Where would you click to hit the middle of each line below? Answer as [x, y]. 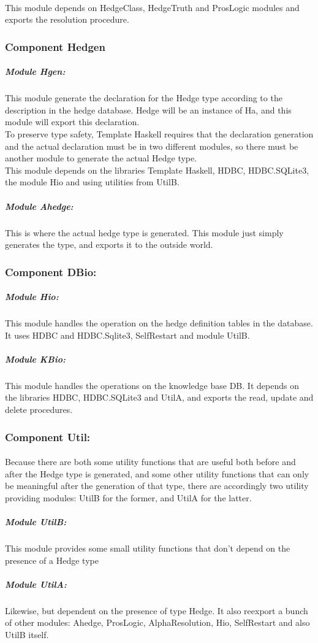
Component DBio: [51, 271]
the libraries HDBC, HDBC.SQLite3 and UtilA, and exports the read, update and [159, 397]
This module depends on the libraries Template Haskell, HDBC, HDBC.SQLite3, [157, 170]
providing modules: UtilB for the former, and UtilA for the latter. [128, 497]
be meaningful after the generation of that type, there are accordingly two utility [157, 486]
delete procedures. [39, 410]
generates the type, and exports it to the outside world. [109, 244]
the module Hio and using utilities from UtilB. [92, 182]
